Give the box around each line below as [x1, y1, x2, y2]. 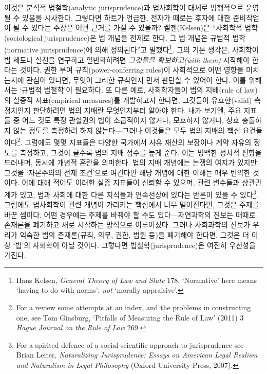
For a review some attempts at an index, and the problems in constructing [16, 302, 251, 312]
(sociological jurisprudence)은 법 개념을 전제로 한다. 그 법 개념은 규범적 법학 [4, 32, 246, 43]
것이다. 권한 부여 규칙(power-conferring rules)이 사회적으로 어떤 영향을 [20, 64, 244, 75]
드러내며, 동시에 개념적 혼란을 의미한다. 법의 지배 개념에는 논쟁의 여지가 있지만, [4, 157, 259, 168]
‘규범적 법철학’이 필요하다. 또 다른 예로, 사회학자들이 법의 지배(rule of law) [20, 84, 258, 95]
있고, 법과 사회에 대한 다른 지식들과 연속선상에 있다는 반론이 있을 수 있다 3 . [20, 188, 258, 200]
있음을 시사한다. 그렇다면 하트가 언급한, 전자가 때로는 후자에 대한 [22, 12, 231, 23]
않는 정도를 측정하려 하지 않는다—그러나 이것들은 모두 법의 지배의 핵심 [13, 124, 240, 135]
